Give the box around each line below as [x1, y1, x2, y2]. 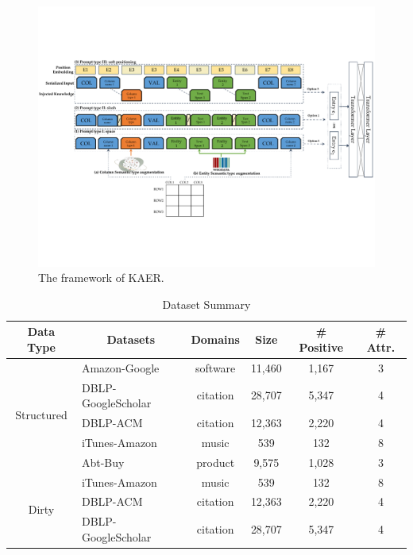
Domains [191, 331, 240, 348]
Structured [15, 407, 68, 423]
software [195, 359, 236, 376]
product [196, 453, 235, 470]
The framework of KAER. [38, 269, 164, 286]
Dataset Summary [162, 295, 251, 312]
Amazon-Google [81, 359, 160, 376]
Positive [299, 338, 344, 355]
